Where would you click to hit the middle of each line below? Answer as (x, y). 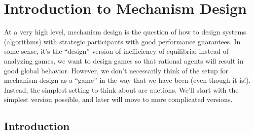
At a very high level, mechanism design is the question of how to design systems (125, 32)
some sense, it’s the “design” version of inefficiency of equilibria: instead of (116, 51)
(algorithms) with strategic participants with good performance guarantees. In (122, 41)
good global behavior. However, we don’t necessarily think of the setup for (116, 70)
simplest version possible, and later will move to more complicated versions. (118, 99)
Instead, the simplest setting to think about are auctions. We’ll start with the (121, 89)
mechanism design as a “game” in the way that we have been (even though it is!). (127, 80)
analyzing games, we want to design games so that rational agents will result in (124, 60)
